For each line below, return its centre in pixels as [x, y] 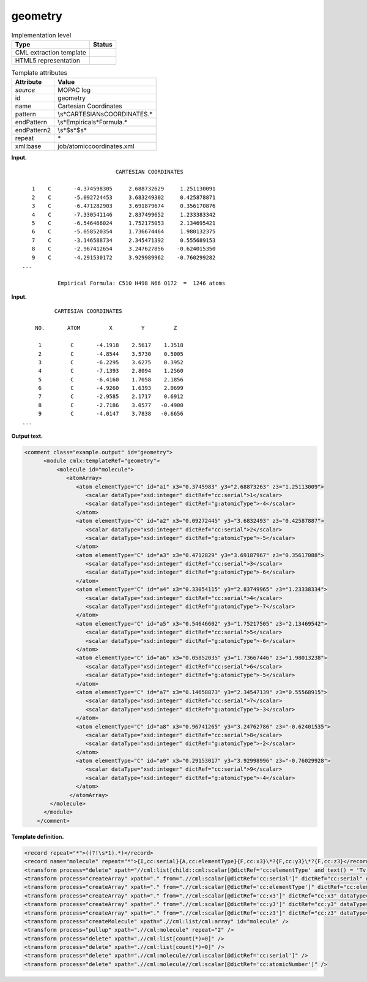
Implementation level [41, 35]
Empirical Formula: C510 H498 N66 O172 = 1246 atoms [141, 283]
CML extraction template [50, 52]
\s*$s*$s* [72, 130]
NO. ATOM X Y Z [106, 328]
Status [102, 44]
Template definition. [38, 836]
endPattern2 [33, 130]
